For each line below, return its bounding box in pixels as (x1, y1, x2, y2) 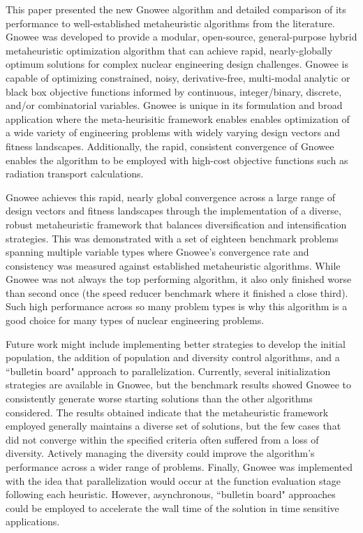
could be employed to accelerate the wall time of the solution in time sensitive (6, 500, 339, 515)
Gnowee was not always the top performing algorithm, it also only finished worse (6, 272, 352, 286)
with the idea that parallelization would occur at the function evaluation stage (6, 473, 341, 488)
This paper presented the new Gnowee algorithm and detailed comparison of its (6, 2, 346, 16)
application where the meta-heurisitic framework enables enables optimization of (6, 111, 350, 126)
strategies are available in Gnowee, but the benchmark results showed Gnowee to (6, 377, 351, 392)
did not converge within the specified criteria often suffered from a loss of (6, 432, 319, 446)
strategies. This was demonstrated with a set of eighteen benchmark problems (6, 231, 339, 245)
